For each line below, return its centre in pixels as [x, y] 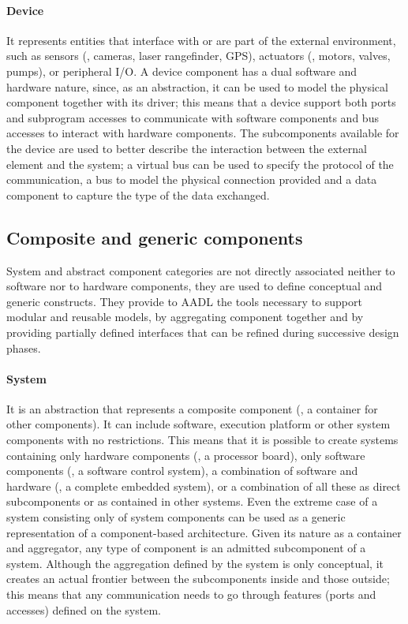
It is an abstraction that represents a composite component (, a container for [192, 408]
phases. [24, 347]
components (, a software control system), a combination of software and [182, 471]
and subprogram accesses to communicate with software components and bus [193, 117]
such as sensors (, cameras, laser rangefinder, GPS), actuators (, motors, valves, [198, 56]
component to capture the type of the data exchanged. [138, 194]
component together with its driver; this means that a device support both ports [201, 102]
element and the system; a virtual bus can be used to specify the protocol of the [200, 164]
